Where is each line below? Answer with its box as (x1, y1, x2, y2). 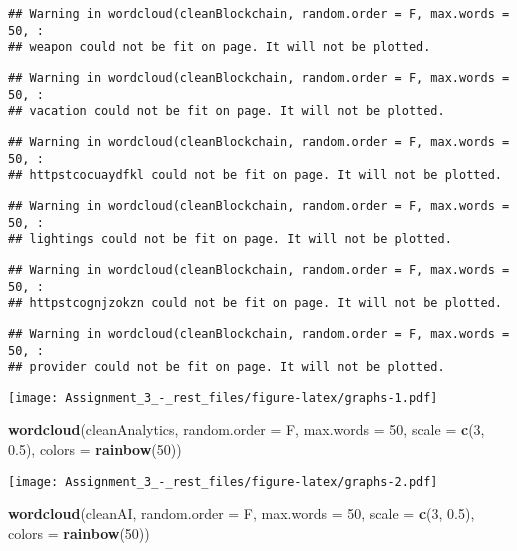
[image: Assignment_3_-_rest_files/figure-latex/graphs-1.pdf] (8, 390, 438, 405)
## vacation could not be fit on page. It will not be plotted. (8, 104, 445, 119)
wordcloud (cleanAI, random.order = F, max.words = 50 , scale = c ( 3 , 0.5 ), (8, 503, 475, 524)
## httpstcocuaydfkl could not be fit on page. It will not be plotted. (8, 168, 502, 183)
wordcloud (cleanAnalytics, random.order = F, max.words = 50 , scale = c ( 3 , (8, 419, 485, 440)
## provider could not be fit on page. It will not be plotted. (8, 360, 445, 375)
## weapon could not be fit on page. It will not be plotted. (8, 40, 431, 55)
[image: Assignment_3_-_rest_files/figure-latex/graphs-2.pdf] (8, 474, 438, 489)
